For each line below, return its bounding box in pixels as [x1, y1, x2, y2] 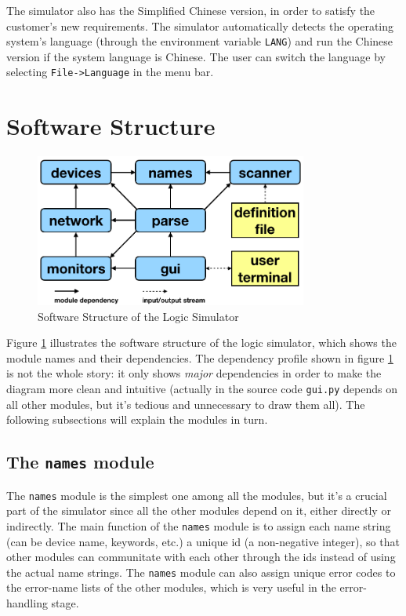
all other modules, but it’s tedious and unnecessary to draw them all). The [6, 395, 365, 412]
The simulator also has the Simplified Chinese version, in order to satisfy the [6, 2, 375, 18]
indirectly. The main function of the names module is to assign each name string [6, 517, 391, 534]
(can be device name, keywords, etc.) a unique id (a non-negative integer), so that [6, 533, 400, 549]
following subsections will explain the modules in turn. [6, 411, 268, 428]
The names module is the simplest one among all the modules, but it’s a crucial [6, 487, 387, 503]
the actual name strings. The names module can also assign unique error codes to [6, 563, 396, 580]
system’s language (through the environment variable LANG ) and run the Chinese [6, 33, 393, 49]
